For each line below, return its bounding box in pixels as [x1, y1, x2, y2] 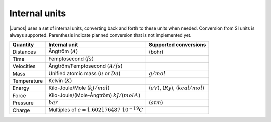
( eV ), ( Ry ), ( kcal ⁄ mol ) [148, 84, 205, 91]
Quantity [12, 41, 34, 48]
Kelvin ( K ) [48, 77, 72, 84]
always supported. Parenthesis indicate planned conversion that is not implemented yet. [9, 32, 192, 38]
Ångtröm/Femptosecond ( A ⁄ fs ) [48, 63, 123, 70]
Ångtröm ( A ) [48, 48, 78, 55]
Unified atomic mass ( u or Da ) [48, 70, 121, 77]
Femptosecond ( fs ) [48, 55, 94, 62]
